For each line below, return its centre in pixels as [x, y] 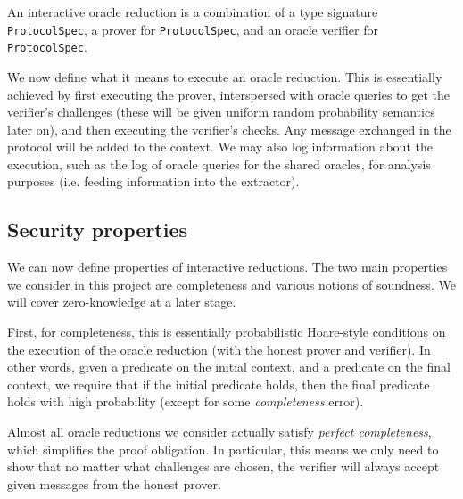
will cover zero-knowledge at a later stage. [122, 302]
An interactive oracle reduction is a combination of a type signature [193, 12]
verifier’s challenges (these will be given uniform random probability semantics [221, 112]
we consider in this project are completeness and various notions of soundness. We [231, 284]
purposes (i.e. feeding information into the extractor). [153, 181]
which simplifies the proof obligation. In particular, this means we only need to [223, 449]
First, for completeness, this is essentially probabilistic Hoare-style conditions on [227, 332]
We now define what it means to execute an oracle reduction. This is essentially [225, 76]
